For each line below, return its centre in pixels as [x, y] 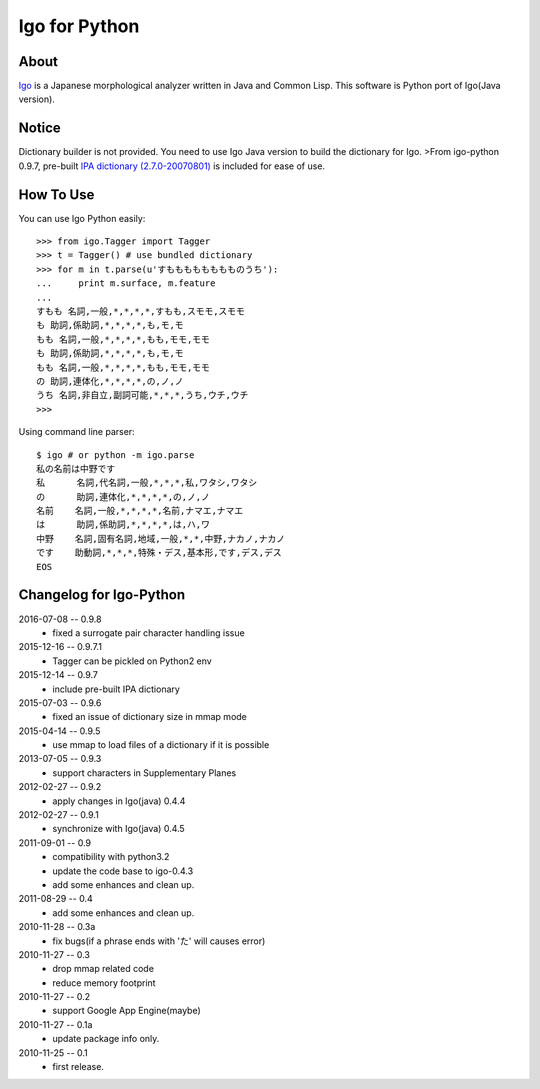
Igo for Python [79, 26]
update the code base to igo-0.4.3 [123, 871]
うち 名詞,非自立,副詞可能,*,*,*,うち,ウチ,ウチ [142, 395]
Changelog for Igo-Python [102, 595]
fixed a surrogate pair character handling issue [148, 632]
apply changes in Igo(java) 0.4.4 [119, 801]
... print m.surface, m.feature [126, 283]
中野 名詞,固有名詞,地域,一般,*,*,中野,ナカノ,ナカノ [161, 538]
